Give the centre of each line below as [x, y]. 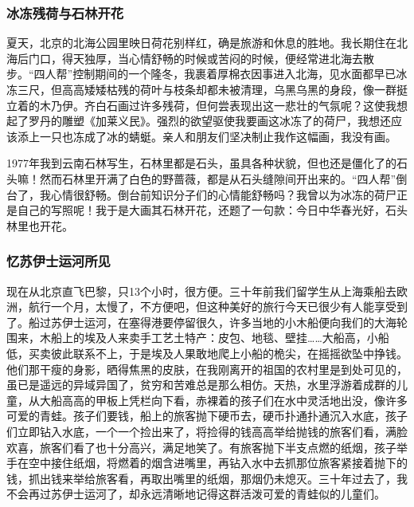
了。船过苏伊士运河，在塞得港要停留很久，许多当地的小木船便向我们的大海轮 [207, 322]
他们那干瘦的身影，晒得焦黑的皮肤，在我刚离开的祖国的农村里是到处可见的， [207, 369]
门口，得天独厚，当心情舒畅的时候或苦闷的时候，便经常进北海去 [195, 58]
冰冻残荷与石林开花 [65, 12]
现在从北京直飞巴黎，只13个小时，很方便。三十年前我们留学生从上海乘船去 [201, 291]
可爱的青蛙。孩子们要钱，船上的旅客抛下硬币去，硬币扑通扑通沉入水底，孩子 [207, 416]
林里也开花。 [40, 225]
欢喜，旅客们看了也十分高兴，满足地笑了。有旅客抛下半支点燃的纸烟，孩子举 [207, 447]
